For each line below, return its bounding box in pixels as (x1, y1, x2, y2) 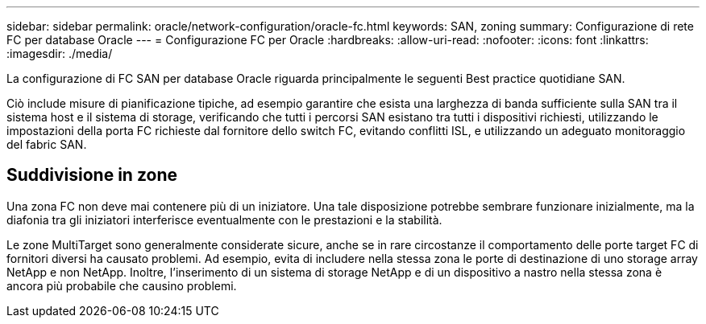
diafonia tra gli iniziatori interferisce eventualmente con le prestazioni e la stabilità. (6, 212, 442, 227)
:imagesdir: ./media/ (6, 47, 113, 60)
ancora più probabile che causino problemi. (6, 278, 237, 293)
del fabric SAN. (6, 137, 87, 151)
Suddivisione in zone (6, 165, 177, 186)
